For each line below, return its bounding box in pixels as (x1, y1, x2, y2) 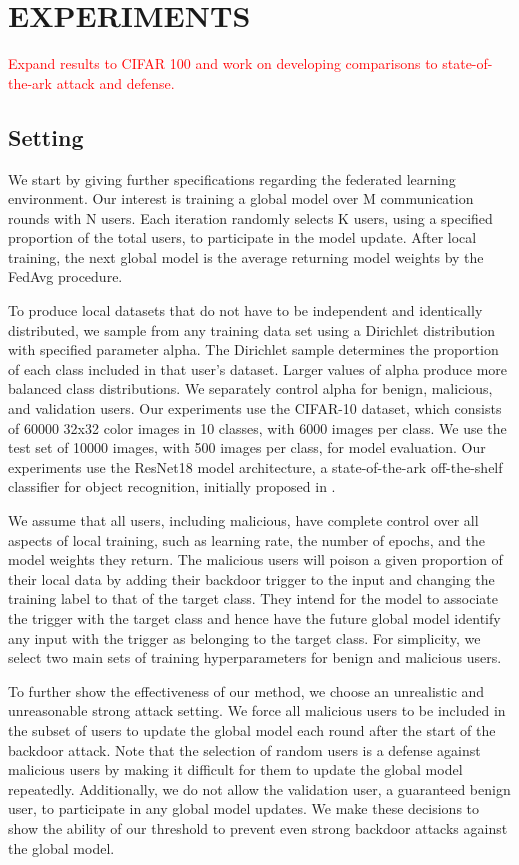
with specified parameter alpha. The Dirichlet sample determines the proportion (8, 339, 499, 360)
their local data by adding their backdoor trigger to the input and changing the (8, 568, 495, 589)
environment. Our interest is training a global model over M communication (8, 188, 474, 209)
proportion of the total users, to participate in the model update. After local (8, 227, 477, 248)
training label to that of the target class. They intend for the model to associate (8, 588, 499, 609)
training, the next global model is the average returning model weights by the (8, 246, 484, 267)
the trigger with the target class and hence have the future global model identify (8, 607, 501, 628)
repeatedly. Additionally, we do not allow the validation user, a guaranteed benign (8, 778, 511, 799)
